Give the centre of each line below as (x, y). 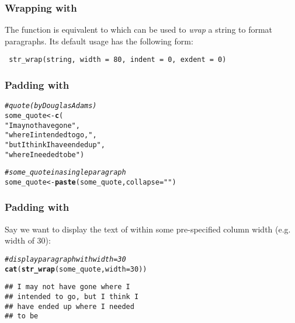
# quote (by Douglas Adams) (51, 106)
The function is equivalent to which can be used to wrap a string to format (139, 29)
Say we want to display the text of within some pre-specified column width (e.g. (148, 229)
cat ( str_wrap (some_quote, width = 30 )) (76, 269)
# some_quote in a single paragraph (65, 173)
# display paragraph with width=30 (65, 259)
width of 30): (28, 240)
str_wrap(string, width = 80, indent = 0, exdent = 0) (118, 60)
